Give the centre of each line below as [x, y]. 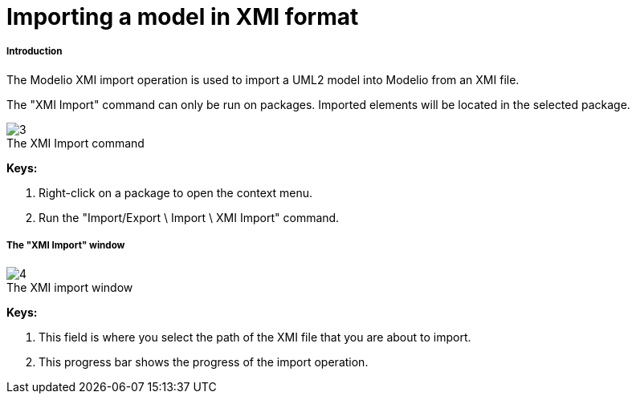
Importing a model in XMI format [183, 17]
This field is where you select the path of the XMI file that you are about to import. [255, 337]
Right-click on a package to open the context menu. [176, 192]
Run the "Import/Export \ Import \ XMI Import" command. [189, 217]
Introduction [35, 52]
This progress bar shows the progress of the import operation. [204, 362]
